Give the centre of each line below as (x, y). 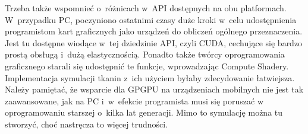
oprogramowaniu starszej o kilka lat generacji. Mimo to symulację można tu (144, 112)
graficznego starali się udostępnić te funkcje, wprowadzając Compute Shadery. (147, 66)
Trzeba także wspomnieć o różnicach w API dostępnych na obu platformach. (146, 8)
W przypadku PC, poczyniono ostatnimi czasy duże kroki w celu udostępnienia (151, 19)
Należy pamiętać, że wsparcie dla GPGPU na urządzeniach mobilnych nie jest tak (154, 89)
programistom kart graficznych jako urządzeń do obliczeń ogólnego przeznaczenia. (154, 31)
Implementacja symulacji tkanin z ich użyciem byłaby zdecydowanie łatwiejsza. (150, 77)
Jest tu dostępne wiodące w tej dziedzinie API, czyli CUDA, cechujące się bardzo (154, 42)
